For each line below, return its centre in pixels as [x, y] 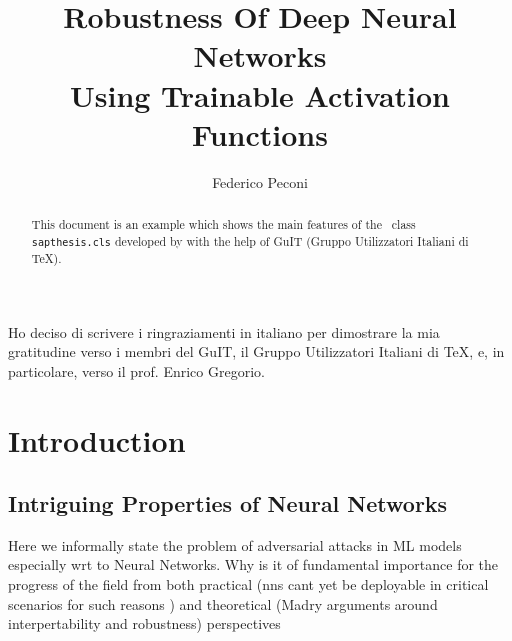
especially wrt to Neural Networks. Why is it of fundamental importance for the [253, 564]
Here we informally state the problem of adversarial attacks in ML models [235, 544]
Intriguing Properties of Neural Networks [228, 503]
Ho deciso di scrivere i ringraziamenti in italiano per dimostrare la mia [224, 331]
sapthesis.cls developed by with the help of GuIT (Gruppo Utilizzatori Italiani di [250, 240]
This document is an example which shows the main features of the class [223, 224]
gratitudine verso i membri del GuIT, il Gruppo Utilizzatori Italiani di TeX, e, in [256, 351]
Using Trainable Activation [260, 94]
